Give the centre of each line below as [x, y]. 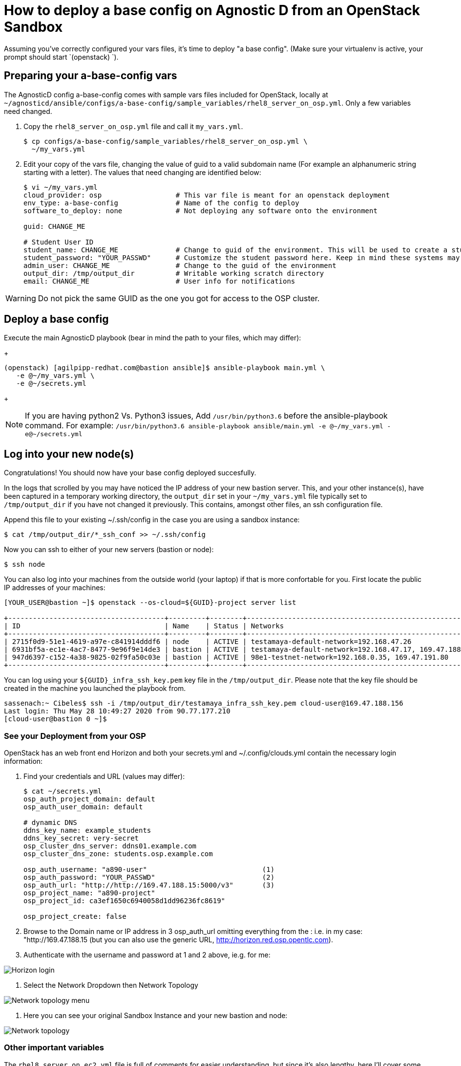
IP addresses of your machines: [55, 588]
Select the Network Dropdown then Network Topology [111, 985]
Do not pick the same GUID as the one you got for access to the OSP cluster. [179, 298]
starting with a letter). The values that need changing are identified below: [142, 172]
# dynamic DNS [50, 823]
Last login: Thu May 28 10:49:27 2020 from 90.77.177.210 [117, 711]
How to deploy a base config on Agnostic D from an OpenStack [212, 10]
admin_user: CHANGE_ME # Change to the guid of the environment [180, 265]
